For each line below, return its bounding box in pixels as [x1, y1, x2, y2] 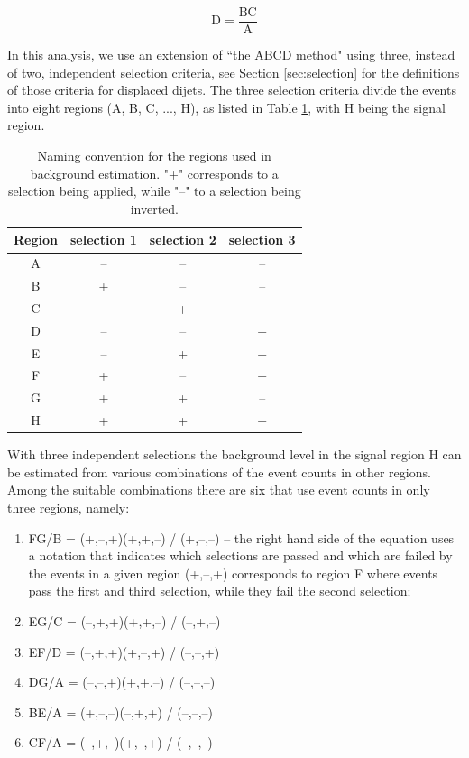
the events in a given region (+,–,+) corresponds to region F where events [28, 563, 438, 582]
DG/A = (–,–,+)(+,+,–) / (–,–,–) [28, 672, 216, 691]
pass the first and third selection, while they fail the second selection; [28, 581, 411, 600]
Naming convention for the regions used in [37, 146, 271, 165]
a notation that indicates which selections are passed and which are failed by [28, 546, 453, 565]
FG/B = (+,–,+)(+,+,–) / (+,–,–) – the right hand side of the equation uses [28, 528, 455, 547]
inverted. [130, 199, 179, 217]
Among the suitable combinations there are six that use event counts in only [7, 480, 430, 499]
